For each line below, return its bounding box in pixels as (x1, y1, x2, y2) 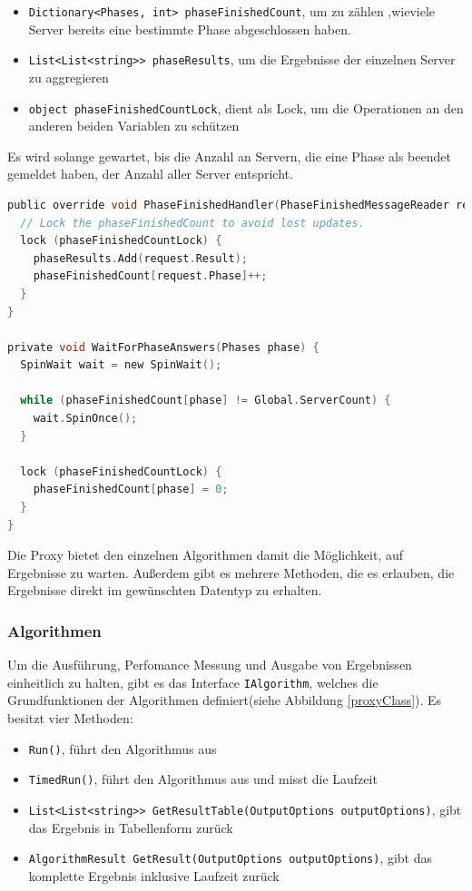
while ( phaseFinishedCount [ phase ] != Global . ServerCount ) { (20, 394, 391, 407)
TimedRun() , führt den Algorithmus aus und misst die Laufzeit (28, 769, 378, 788)
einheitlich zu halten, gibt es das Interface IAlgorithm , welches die (7, 672, 379, 691)
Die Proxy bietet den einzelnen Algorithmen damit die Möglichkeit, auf (7, 545, 404, 564)
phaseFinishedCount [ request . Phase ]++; (33, 269, 268, 283)
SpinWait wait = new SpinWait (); (20, 358, 222, 372)
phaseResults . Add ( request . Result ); (33, 251, 248, 265)
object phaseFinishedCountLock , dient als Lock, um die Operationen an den (28, 98, 464, 117)
